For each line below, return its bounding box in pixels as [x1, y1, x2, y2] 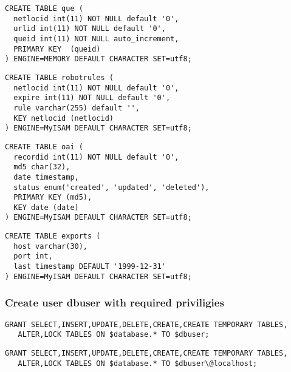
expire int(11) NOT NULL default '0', [13, 93, 171, 103]
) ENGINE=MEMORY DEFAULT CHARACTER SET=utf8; [5, 55, 192, 64]
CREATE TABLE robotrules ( [5, 73, 114, 82]
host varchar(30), [13, 242, 88, 251]
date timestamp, [13, 172, 79, 181]
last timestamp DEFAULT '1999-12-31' [13, 262, 166, 271]
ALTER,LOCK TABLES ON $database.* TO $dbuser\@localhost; [18, 359, 258, 368]
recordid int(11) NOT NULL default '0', [13, 152, 179, 161]
